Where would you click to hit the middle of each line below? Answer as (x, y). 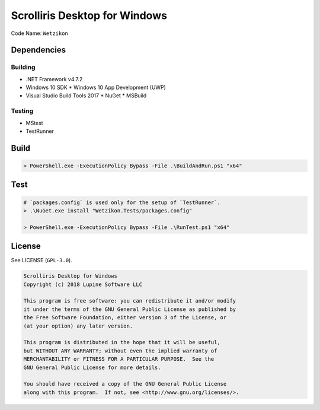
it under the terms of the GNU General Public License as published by (130, 309)
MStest (35, 123)
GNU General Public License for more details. (92, 367)
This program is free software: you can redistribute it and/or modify (130, 301)
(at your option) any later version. (78, 326)
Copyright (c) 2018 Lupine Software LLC (83, 284)
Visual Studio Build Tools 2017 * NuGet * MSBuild (86, 96)
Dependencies (39, 50)
